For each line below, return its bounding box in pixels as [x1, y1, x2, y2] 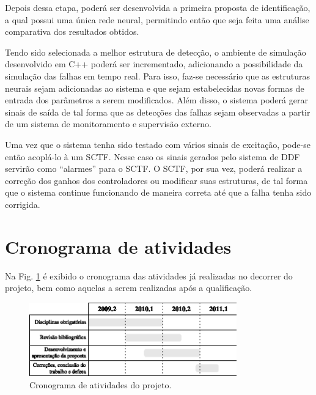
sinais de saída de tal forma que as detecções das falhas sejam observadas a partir [5, 105, 310, 118]
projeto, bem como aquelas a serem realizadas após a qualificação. [5, 281, 252, 294]
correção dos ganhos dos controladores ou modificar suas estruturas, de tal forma [5, 174, 308, 186]
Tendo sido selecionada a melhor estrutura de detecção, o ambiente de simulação [5, 45, 306, 58]
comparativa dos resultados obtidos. [5, 25, 139, 38]
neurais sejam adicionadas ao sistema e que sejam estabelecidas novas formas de [5, 81, 304, 94]
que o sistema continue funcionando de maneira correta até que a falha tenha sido [5, 186, 312, 199]
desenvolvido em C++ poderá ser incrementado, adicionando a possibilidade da [5, 57, 303, 70]
